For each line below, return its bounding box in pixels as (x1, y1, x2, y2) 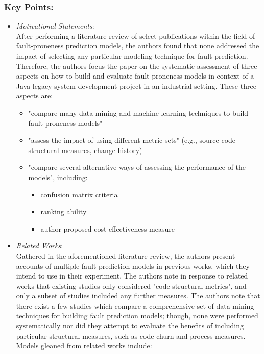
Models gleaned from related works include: (16, 340, 152, 351)
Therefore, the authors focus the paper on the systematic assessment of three (16, 60, 257, 71)
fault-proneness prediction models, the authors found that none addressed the (16, 40, 259, 51)
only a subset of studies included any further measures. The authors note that (16, 290, 260, 301)
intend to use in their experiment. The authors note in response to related (16, 270, 248, 281)
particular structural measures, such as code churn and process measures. (16, 330, 246, 341)
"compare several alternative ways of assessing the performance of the (28, 162, 246, 172)
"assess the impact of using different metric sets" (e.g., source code (28, 135, 236, 145)
